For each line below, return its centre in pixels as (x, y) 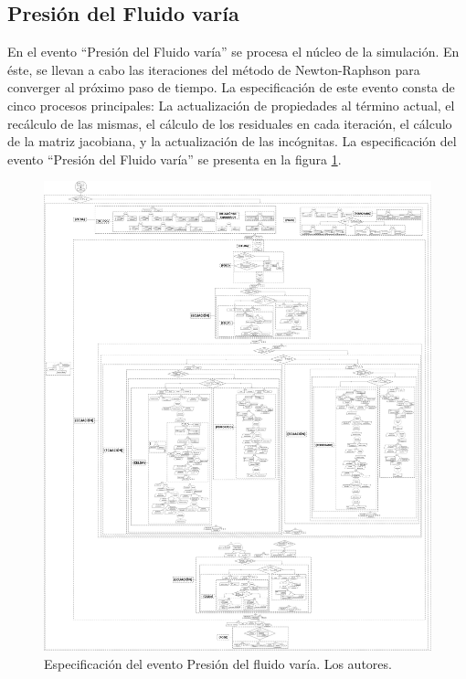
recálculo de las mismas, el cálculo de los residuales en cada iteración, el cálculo (230, 123)
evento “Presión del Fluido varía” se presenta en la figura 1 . (175, 159)
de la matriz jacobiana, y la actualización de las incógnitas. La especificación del (232, 141)
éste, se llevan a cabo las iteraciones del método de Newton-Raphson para (214, 69)
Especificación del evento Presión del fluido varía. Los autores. (218, 663)
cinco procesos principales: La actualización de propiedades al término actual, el (231, 105)
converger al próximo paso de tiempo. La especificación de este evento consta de (231, 87)
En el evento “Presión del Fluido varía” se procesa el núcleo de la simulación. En (233, 52)
